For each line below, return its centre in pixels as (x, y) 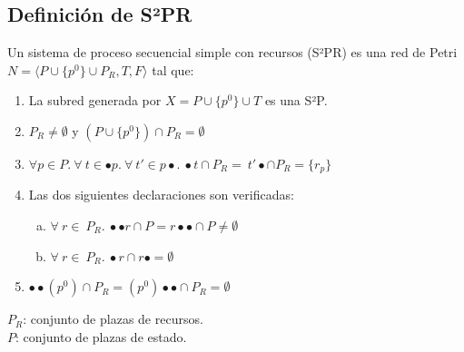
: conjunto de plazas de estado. (101, 336)
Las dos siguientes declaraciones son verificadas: (161, 195)
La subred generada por (95, 100)
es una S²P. (296, 100)
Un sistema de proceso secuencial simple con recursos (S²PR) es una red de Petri (232, 52)
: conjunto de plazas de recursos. (113, 319)
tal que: (173, 69)
